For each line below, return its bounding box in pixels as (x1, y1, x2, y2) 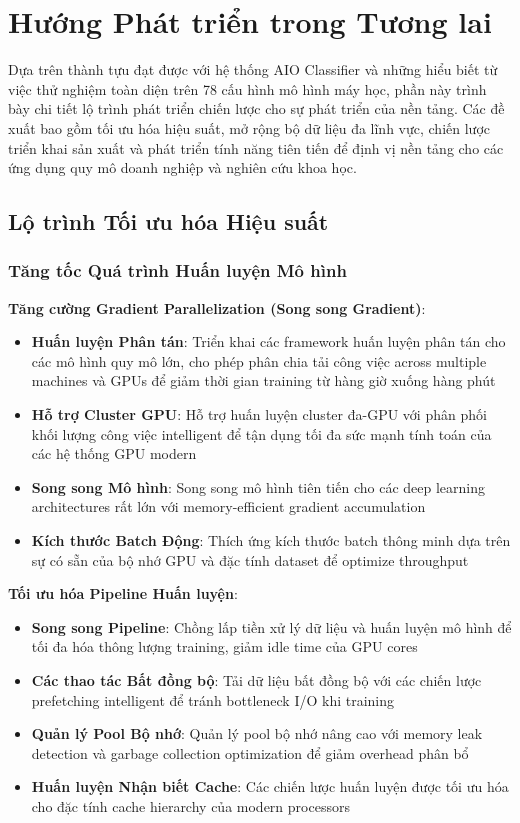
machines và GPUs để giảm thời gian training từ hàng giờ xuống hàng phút (31, 370, 496, 391)
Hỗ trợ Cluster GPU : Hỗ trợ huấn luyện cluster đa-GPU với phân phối (31, 404, 487, 425)
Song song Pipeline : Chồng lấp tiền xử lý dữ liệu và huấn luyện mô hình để (31, 616, 512, 637)
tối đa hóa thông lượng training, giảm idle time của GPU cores (31, 636, 418, 657)
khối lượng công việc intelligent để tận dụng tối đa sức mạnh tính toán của (31, 423, 492, 444)
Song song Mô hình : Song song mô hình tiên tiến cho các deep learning (31, 476, 485, 497)
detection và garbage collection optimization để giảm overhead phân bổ (31, 742, 469, 763)
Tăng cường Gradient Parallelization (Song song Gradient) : (8, 297, 426, 318)
